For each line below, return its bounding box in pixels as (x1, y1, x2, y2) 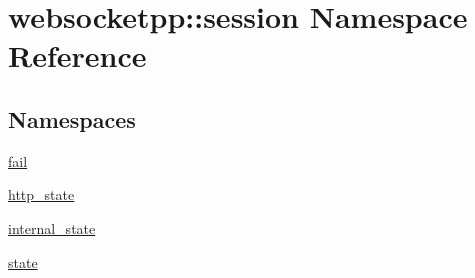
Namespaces (8, 103, 136, 134)
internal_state (8, 217, 96, 238)
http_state (8, 184, 75, 205)
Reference (8, 35, 147, 76)
